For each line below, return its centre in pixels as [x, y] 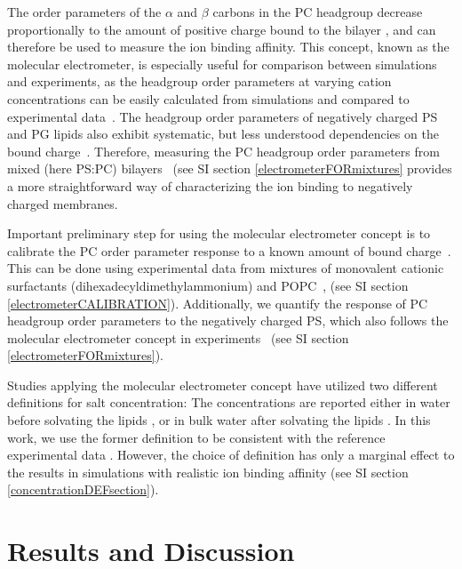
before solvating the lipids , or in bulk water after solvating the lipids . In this [219, 420]
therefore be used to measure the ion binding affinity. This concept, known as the [228, 47]
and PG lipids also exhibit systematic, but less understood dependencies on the [223, 134]
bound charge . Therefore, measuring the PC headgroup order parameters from [223, 151]
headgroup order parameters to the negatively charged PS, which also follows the [228, 321]
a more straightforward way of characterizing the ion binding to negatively [210, 185]
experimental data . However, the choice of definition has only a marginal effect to [231, 455]
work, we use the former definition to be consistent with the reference [196, 437]
